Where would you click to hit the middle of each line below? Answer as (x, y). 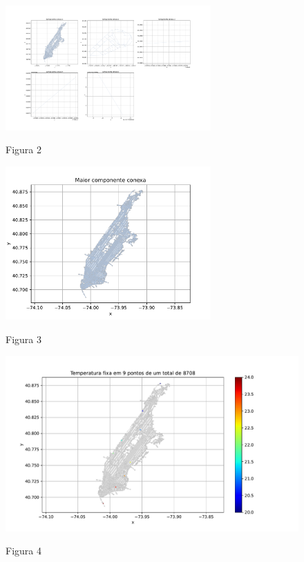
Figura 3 (23, 339)
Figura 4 (23, 551)
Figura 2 (23, 149)
